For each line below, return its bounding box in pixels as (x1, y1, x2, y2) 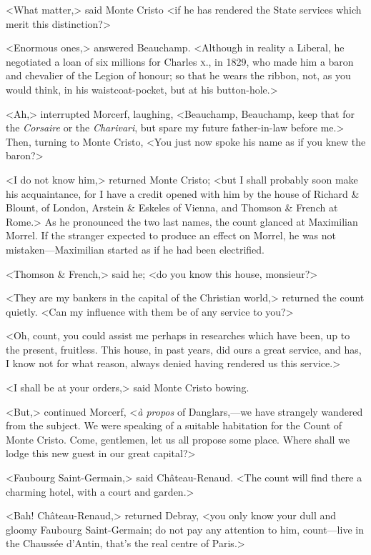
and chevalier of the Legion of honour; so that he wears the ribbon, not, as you (6, 68, 351, 83)
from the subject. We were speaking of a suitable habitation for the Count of (6, 418, 342, 433)
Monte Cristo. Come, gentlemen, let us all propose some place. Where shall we (6, 431, 350, 446)
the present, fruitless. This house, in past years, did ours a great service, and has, (6, 341, 362, 356)
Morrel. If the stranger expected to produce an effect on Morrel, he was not (6, 228, 337, 243)
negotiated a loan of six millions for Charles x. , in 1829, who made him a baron (6, 54, 354, 69)
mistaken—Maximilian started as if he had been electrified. (6, 241, 264, 256)
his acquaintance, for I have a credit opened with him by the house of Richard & (6, 186, 360, 201)
